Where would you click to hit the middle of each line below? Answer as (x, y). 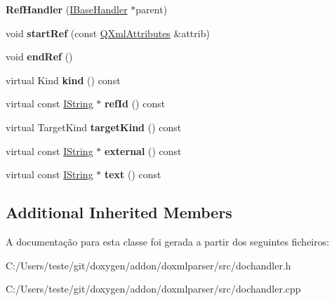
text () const (133, 174)
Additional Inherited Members (119, 212)
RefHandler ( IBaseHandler (67, 9)
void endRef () (39, 56)
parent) (152, 9)
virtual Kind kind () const (63, 80)
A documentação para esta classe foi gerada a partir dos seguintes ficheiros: (168, 241)
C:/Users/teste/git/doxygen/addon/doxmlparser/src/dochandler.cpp (153, 289)
